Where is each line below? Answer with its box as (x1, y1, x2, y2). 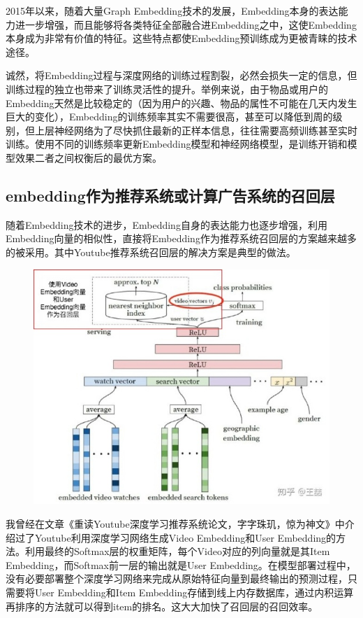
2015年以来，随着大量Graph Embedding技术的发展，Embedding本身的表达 (6, 3, 339, 17)
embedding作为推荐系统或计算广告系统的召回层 (6, 184, 335, 206)
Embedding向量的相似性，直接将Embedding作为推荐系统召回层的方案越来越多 (6, 231, 357, 246)
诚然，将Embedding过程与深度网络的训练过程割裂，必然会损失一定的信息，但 (6, 68, 357, 83)
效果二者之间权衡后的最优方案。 (15, 150, 162, 164)
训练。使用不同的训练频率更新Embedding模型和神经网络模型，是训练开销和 (6, 136, 348, 151)
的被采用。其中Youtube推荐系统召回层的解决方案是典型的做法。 (6, 244, 296, 259)
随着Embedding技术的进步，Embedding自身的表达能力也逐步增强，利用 (6, 217, 327, 232)
